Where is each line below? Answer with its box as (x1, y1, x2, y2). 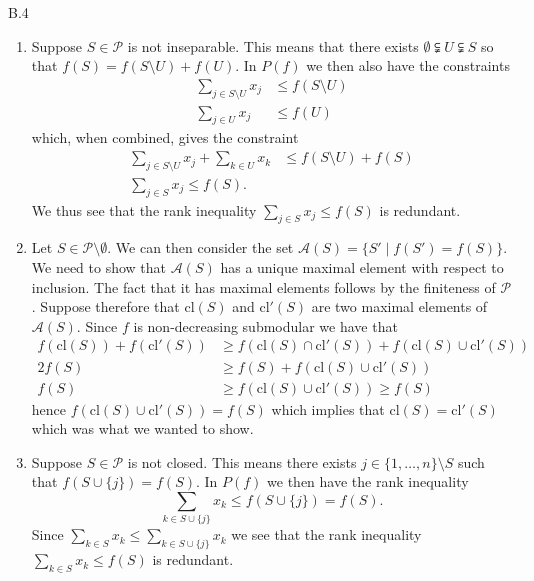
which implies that (271, 398, 385, 419)
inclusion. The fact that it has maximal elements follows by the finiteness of (31, 276, 496, 297)
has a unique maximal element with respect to (220, 257, 504, 278)
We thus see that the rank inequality (31, 199, 257, 220)
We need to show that (31, 257, 167, 278)
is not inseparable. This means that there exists (127, 35, 419, 56)
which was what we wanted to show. (31, 418, 254, 439)
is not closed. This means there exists (127, 451, 357, 472)
